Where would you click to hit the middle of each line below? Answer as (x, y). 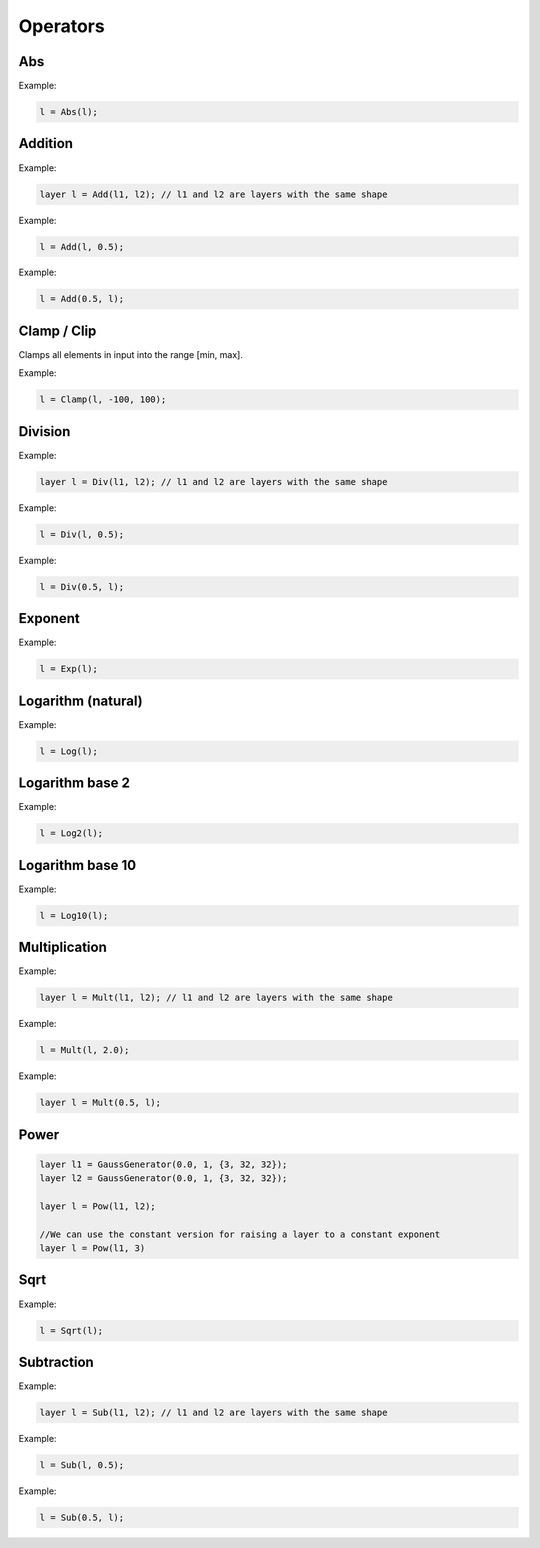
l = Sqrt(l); (71, 1330)
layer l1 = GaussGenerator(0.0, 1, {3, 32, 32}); (163, 1164)
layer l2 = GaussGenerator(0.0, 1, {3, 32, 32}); (163, 1178)
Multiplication (62, 947)
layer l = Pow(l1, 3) (92, 1248)
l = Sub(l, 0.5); (82, 1465)
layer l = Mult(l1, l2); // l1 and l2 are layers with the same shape (216, 998)
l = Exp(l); (69, 669)
